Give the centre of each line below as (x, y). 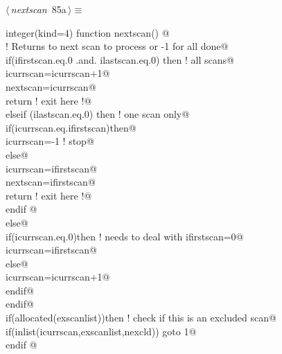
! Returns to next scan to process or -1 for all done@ (117, 46)
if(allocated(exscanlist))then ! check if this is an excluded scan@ (141, 318)
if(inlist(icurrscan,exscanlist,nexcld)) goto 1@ (101, 331)
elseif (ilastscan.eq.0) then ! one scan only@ (98, 114)
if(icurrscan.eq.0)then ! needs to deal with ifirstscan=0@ (125, 236)
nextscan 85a (38, 9)
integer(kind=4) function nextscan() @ (88, 32)
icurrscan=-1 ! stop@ (50, 141)
